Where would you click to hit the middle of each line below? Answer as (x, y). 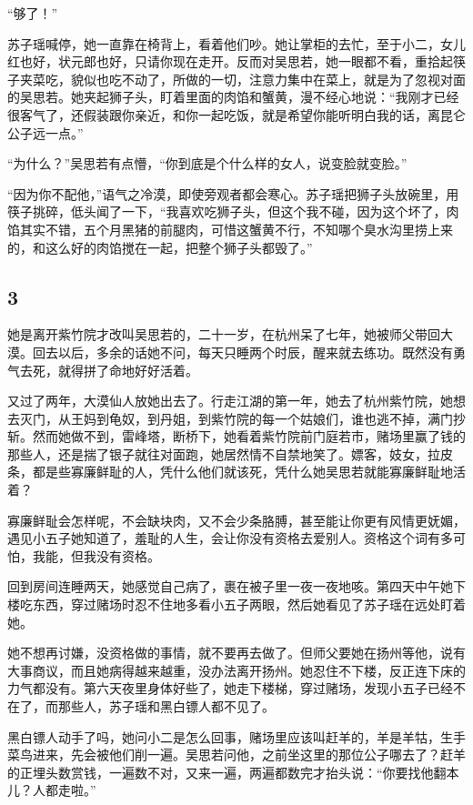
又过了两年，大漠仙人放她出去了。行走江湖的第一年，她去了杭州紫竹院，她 (230, 401)
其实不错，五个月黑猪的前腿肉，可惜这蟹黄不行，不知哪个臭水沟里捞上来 (236, 229)
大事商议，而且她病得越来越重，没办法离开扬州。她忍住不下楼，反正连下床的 (236, 670)
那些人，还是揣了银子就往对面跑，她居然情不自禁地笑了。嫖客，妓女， (217, 453)
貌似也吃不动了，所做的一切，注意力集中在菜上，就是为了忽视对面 (268, 79)
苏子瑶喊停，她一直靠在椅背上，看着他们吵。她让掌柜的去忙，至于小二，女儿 (236, 43)
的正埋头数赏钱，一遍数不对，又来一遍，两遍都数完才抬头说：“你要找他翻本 (233, 772)
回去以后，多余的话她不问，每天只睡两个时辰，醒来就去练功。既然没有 (242, 352)
